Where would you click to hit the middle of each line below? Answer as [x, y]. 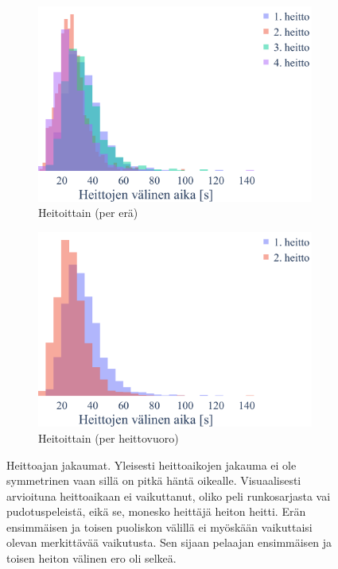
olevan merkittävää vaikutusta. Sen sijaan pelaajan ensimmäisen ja [169, 542]
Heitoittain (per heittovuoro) [109, 437]
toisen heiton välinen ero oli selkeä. [91, 558]
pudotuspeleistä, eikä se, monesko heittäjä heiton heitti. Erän [156, 511]
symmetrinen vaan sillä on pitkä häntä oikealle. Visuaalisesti [154, 480]
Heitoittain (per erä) [88, 213]
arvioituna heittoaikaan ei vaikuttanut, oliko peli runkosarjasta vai [169, 495]
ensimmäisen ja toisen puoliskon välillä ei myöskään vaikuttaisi [159, 526]
